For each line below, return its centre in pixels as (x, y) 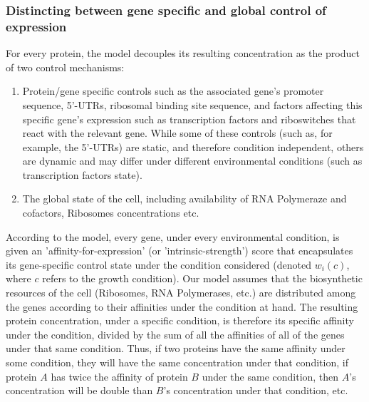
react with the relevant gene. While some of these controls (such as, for (177, 133)
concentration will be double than (79, 390)
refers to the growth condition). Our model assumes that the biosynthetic (202, 278)
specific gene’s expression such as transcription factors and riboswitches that (189, 119)
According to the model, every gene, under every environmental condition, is (173, 236)
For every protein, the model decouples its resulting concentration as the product (183, 53)
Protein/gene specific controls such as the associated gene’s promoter (173, 91)
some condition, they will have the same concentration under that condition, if (177, 362)
